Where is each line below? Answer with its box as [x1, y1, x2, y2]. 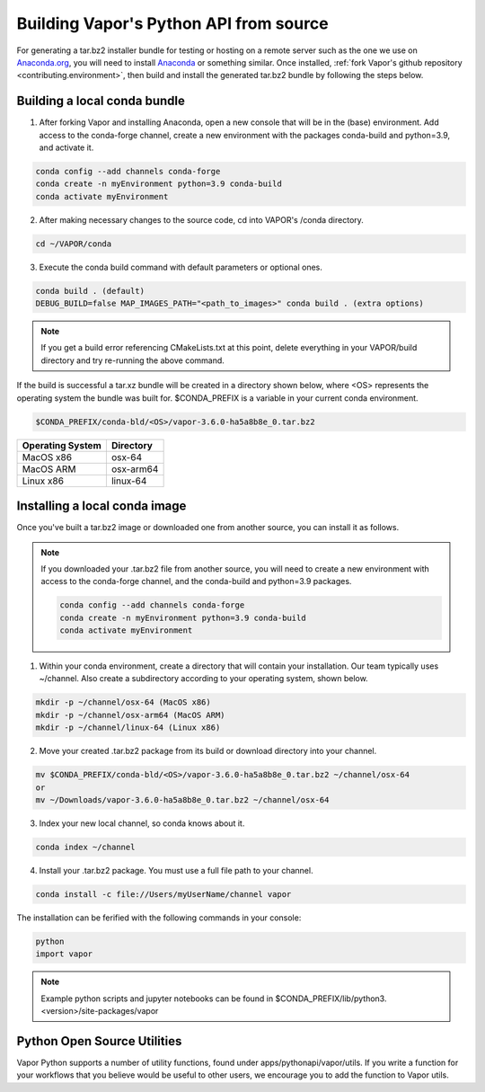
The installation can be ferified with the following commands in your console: [16, 912, 302, 923]
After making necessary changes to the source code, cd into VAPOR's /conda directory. [39, 214, 364, 225]
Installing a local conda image [16, 499, 187, 514]
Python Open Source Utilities [16, 1034, 182, 1049]
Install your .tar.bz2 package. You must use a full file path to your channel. [39, 865, 313, 875]
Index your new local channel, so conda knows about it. [39, 818, 245, 829]
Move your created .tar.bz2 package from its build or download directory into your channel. [39, 746, 377, 757]
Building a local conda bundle [16, 93, 186, 109]
